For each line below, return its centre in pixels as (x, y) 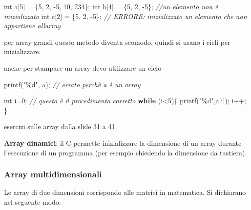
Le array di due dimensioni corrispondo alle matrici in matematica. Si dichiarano (125, 192)
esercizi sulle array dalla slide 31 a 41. (61, 126)
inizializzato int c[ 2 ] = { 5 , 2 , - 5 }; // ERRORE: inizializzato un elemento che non (125, 16)
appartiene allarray (32, 26)
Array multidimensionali (53, 174)
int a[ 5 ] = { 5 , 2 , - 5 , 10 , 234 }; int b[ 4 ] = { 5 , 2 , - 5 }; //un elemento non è (111, 6)
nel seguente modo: (32, 201)
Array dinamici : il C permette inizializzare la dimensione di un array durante (123, 143)
